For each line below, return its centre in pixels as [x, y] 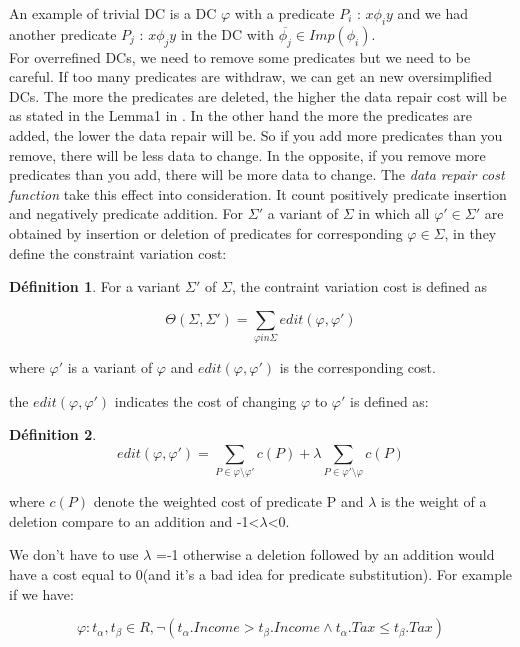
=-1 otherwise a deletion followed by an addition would [325, 554]
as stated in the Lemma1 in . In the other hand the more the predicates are [240, 115]
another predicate [63, 33]
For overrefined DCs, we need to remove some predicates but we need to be [240, 56]
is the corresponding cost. [357, 367]
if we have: [41, 593]
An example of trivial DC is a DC [113, 13]
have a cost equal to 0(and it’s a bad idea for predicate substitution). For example [261, 573]
